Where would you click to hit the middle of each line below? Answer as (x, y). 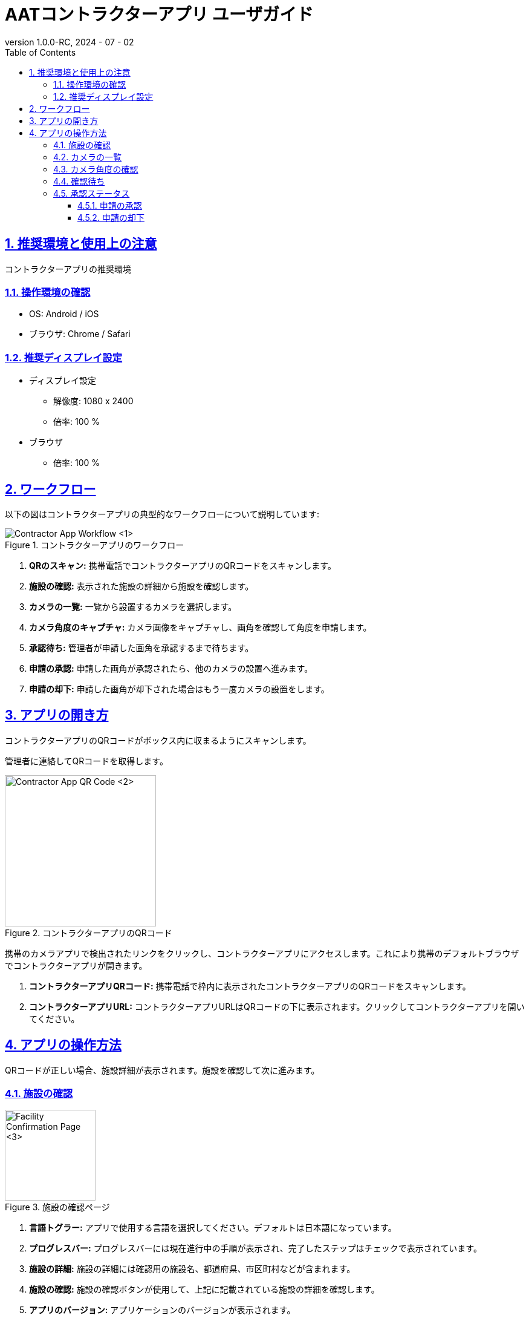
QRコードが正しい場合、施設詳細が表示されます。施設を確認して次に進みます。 (162, 1070)
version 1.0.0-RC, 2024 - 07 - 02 (70, 42)
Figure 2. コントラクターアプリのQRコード (89, 933)
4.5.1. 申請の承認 (110, 205)
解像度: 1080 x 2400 (93, 401)
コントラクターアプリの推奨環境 (68, 269)
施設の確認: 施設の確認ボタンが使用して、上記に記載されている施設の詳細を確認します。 (204, 1290)
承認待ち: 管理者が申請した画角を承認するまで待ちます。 (141, 648)
